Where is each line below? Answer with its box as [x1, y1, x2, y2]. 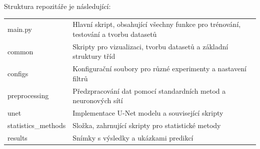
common [7, 46, 33, 56]
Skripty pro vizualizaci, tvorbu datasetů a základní [72, 41, 228, 51]
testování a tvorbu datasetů [72, 28, 157, 39]
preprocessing [7, 90, 49, 101]
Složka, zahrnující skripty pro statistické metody [72, 120, 221, 130]
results [7, 132, 27, 143]
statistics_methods [7, 120, 66, 130]
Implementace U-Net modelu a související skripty [72, 108, 223, 118]
